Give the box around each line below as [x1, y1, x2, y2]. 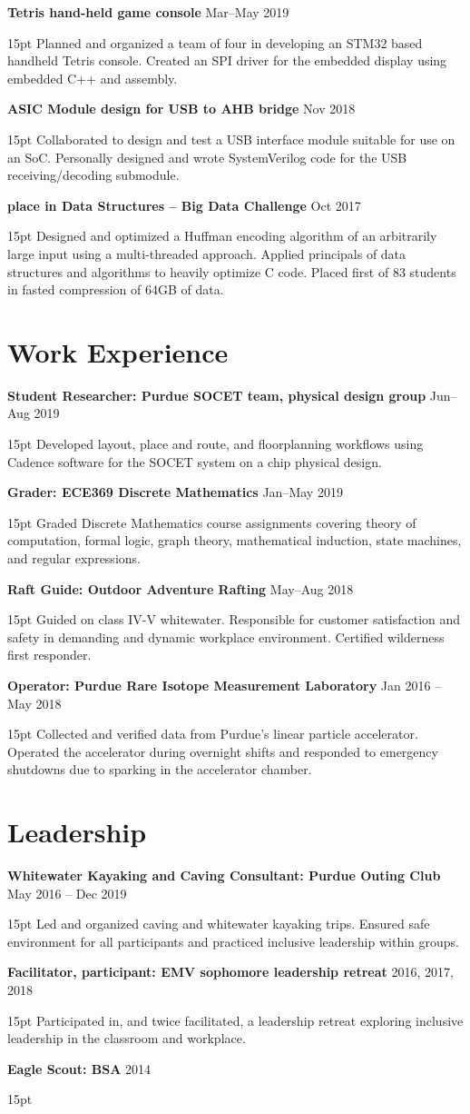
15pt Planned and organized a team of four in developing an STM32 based [7, 33, 423, 52]
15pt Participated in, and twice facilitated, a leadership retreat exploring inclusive [7, 1010, 464, 1029]
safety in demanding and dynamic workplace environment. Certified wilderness [7, 627, 445, 646]
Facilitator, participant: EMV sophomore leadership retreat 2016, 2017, [7, 962, 454, 981]
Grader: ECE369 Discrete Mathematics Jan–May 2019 [7, 482, 343, 502]
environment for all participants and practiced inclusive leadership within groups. [7, 931, 459, 950]
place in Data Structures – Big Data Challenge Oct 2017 [7, 195, 361, 214]
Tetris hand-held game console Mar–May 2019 [7, 3, 289, 21]
